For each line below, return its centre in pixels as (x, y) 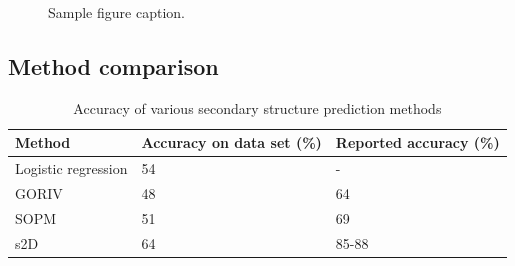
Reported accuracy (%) (417, 142)
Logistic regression (71, 168)
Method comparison (113, 65)
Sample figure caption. (116, 12)
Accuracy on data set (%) (231, 142)
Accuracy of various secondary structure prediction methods (257, 107)
